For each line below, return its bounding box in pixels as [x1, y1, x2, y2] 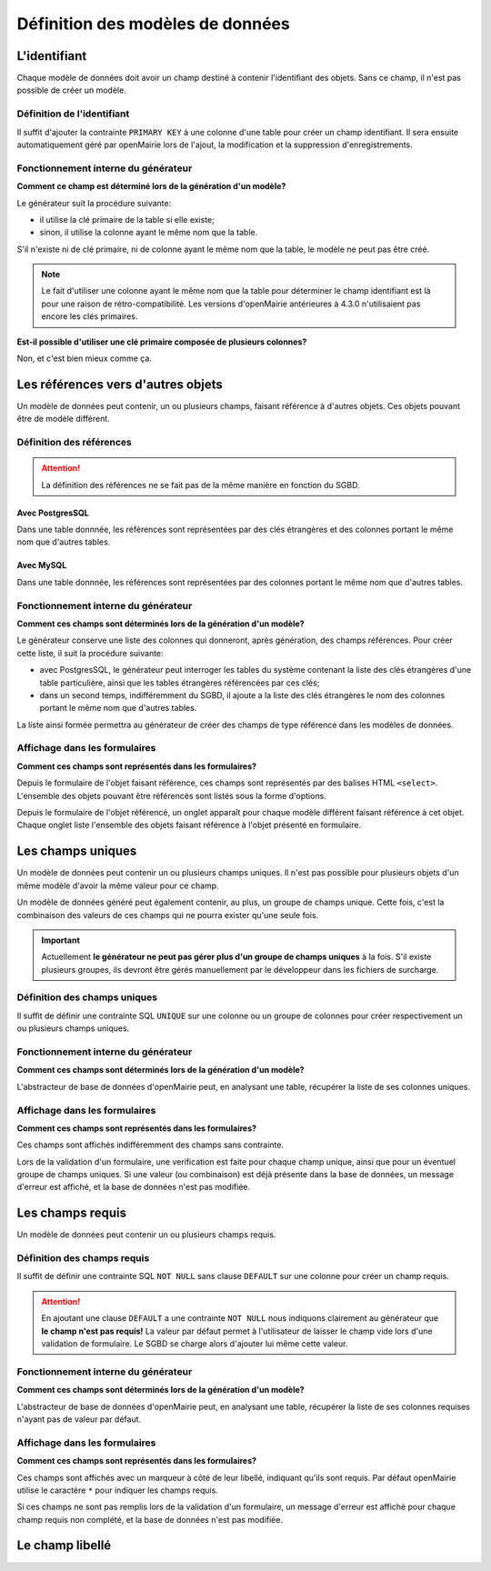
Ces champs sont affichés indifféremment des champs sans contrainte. [16, 1139, 285, 1150]
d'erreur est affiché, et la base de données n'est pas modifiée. [16, 1182, 250, 1193]
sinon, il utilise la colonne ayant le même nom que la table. [39, 227, 258, 238]
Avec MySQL [16, 560, 67, 571]
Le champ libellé [16, 1537, 112, 1554]
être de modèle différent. [16, 414, 111, 425]
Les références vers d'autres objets [16, 376, 223, 392]
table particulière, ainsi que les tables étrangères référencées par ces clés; [39, 677, 320, 688]
